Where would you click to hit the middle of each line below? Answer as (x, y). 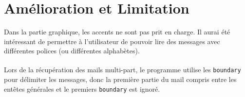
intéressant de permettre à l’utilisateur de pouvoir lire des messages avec (112, 41)
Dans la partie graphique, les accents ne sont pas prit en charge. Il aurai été (117, 31)
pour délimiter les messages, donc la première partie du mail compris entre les (120, 79)
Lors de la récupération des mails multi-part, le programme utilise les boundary (122, 70)
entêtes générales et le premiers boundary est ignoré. (82, 89)
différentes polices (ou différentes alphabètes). (72, 51)
